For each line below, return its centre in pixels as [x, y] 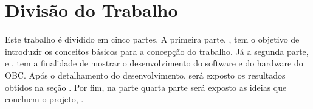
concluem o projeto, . [44, 99]
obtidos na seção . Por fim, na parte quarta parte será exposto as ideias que [146, 87]
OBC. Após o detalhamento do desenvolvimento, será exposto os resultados [145, 75]
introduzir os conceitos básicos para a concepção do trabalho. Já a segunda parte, [157, 51]
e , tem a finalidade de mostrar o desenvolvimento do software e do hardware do [154, 63]
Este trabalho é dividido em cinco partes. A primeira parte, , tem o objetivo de [152, 39]
